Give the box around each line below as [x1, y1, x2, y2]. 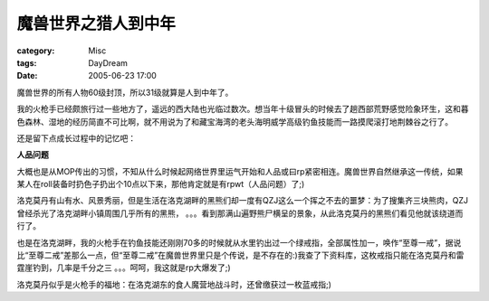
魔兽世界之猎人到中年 [16, 14, 177, 33]
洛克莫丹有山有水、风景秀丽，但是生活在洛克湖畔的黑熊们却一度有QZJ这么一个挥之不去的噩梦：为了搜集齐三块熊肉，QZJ [16, 195, 468, 206]
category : [16, 45, 55, 56]
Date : [16, 71, 38, 81]
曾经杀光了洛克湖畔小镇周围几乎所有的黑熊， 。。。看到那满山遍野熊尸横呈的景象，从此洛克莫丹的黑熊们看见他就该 [16, 208, 439, 219]
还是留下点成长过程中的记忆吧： [16, 132, 136, 144]
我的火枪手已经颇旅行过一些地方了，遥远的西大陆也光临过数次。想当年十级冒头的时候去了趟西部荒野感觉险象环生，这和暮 [16, 104, 469, 115]
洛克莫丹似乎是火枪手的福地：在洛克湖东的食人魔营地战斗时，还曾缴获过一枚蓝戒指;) [16, 278, 332, 289]
